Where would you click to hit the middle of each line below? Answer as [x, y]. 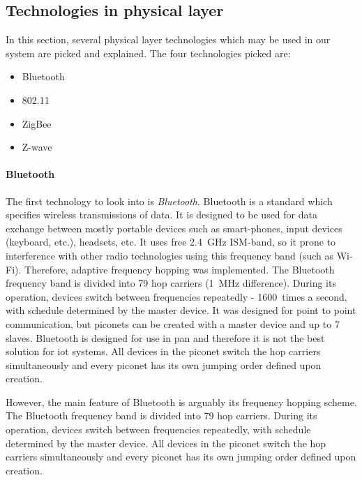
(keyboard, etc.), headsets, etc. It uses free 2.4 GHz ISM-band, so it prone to [171, 242]
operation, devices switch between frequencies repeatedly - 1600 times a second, [176, 296]
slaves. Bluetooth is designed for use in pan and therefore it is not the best [165, 337]
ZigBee [37, 123]
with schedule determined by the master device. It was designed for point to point [181, 310]
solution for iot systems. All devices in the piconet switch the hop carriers [163, 351]
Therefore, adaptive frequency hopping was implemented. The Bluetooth [180, 269]
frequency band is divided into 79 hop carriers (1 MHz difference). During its [171, 283]
